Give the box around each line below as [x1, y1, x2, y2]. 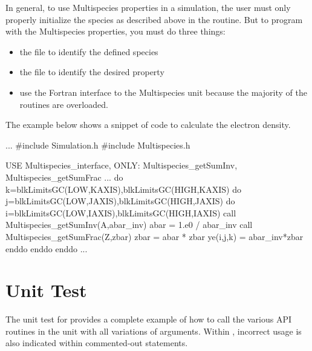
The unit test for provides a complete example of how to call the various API [5, 313, 292, 326]
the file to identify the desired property [19, 65, 164, 78]
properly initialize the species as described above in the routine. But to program [5, 13, 303, 25]
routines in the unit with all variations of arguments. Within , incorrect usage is [5, 324, 302, 337]
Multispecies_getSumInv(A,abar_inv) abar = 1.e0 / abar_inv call [5, 218, 253, 231]
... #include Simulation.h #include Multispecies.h [5, 138, 190, 151]
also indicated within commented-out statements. [5, 336, 188, 349]
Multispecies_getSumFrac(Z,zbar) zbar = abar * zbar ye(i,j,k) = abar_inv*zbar [5, 230, 304, 242]
